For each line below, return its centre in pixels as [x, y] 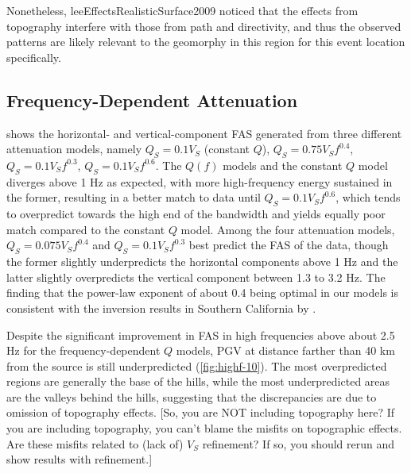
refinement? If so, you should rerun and [299, 443]
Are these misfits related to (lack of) [95, 443]
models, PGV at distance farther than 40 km [285, 350]
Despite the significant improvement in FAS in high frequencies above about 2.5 [201, 335]
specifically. [34, 57]
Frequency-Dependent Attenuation [152, 100]
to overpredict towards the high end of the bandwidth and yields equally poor [196, 214]
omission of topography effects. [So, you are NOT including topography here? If [201, 412]
